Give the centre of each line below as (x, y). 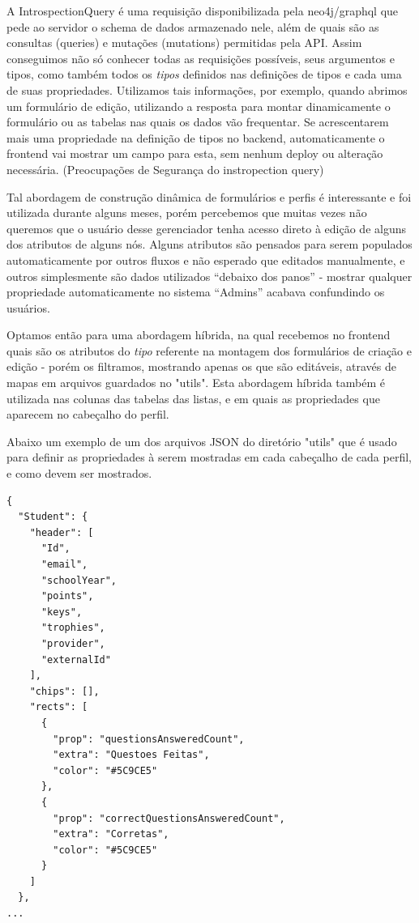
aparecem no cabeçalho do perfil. (88, 414)
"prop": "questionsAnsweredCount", (149, 739)
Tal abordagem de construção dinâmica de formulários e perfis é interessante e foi (209, 196)
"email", (64, 564)
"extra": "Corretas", (111, 834)
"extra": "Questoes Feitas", (131, 755)
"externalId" (76, 659)
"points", (67, 596)
